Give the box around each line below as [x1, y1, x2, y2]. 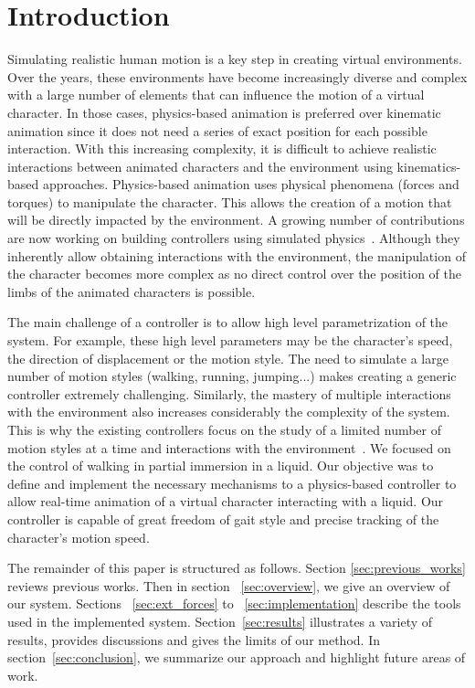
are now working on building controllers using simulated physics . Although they [7, 228, 460, 248]
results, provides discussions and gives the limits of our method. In [7, 630, 380, 649]
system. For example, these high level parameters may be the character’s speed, [7, 331, 453, 350]
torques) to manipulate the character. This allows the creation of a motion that [7, 192, 452, 211]
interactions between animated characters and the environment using [7, 156, 393, 175]
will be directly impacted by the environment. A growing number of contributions [7, 210, 465, 229]
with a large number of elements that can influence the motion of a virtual [7, 85, 425, 104]
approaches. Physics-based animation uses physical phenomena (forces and [42, 175, 459, 194]
